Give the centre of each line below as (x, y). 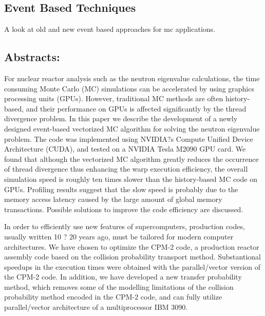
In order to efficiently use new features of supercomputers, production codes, (125, 226)
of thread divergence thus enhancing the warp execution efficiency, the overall (126, 169)
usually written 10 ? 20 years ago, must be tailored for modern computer (119, 236)
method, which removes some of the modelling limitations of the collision (119, 286)
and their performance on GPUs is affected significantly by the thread (136, 108)
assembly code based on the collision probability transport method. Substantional (132, 257)
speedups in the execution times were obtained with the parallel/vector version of (132, 266)
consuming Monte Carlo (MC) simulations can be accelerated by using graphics (129, 88)
